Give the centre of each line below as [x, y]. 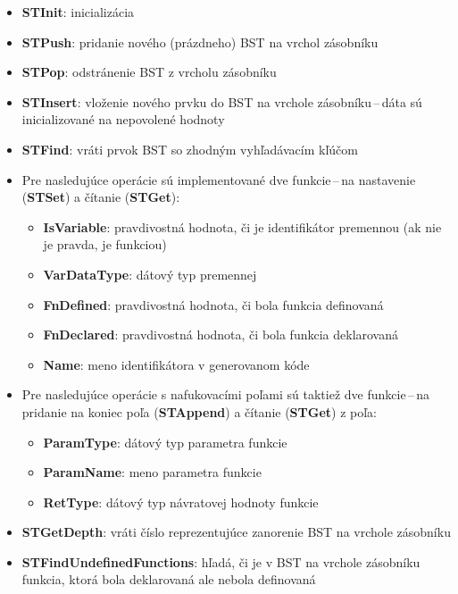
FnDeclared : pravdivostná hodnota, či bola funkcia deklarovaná [221, 335]
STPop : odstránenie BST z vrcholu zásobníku [149, 72]
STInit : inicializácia [78, 12]
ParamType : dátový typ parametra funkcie [165, 442]
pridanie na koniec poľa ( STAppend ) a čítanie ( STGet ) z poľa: [200, 411]
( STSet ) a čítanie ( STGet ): [101, 197]
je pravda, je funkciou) [105, 244]
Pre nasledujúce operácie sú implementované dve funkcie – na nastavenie [219, 179]
